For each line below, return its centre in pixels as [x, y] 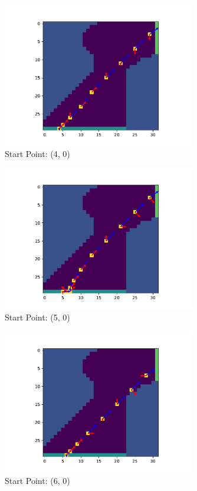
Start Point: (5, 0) [37, 317]
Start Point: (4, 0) [37, 154]
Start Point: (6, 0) [37, 480]
